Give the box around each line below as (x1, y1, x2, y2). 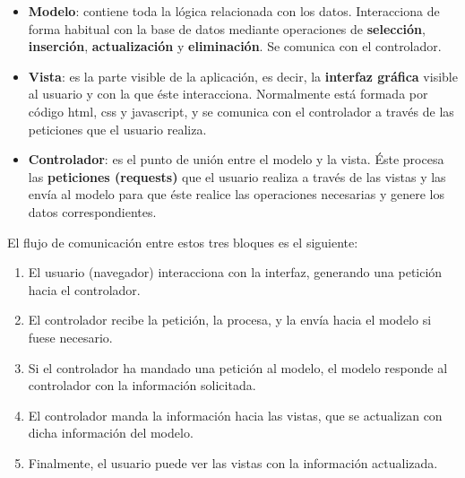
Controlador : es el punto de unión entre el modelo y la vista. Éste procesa (28, 150, 444, 169)
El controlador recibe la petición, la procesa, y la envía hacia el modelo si (28, 310, 432, 329)
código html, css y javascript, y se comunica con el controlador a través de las (28, 101, 454, 120)
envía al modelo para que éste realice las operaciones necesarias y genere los (28, 185, 444, 204)
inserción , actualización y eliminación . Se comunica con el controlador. (28, 37, 442, 56)
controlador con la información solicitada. (28, 376, 256, 395)
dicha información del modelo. (28, 423, 194, 442)
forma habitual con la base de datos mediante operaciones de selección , (28, 19, 426, 38)
